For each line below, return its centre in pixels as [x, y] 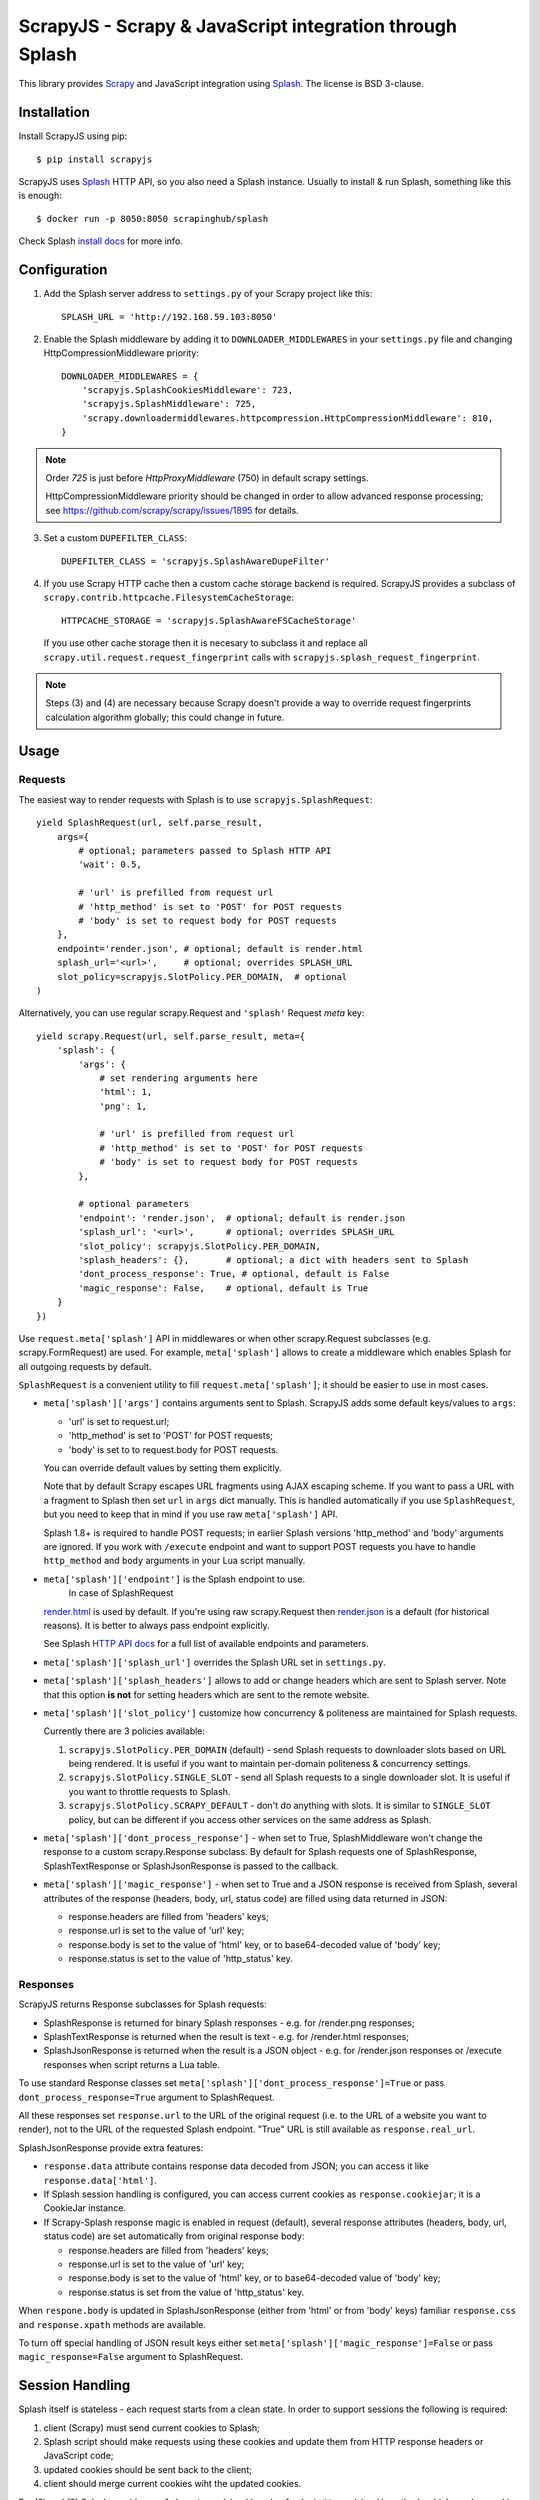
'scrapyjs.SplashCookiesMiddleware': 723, [187, 390]
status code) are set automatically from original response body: [174, 2236]
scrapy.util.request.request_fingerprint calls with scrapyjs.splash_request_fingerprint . [261, 657]
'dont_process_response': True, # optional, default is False [234, 1274]
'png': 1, [123, 1106]
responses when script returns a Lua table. [131, 2064]
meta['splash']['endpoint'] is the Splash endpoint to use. [174, 1579]
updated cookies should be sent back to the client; [147, 2469]
